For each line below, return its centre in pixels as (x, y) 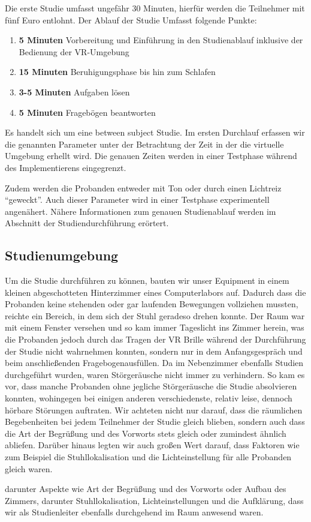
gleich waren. (29, 468)
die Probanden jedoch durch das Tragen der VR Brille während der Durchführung (155, 339)
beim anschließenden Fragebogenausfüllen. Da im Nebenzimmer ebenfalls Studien (154, 363)
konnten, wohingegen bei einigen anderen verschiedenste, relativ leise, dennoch (149, 398)
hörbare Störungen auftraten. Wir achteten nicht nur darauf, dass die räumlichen (154, 409)
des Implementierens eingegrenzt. (66, 167)
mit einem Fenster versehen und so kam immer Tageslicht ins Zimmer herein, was (155, 327)
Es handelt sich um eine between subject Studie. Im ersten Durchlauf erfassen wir (155, 132)
